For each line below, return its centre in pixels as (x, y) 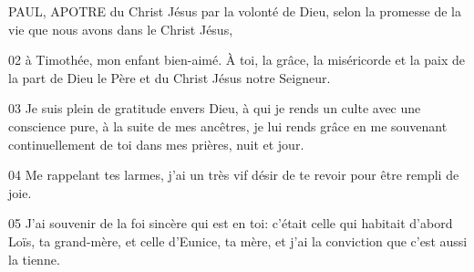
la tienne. (34, 259)
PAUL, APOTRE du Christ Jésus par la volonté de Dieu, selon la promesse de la (235, 11)
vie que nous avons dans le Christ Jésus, (121, 29)
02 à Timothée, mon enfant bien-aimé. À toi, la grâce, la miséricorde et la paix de (237, 60)
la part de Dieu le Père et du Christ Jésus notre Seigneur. (170, 77)
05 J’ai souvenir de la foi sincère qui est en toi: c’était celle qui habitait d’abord (231, 223)
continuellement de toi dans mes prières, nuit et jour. (156, 144)
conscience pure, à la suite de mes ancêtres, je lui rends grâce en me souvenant (228, 126)
